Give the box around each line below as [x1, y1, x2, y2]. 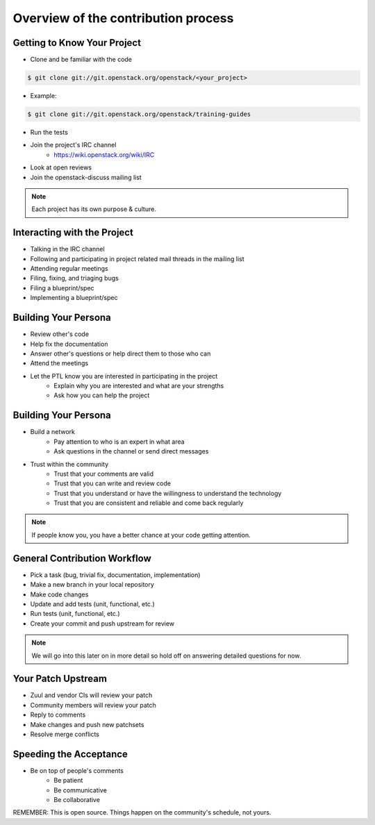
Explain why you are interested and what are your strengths [53, 382, 224, 390]
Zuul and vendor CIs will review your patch [30, 691, 153, 699]
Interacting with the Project [12, 226, 133, 239]
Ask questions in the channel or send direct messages [53, 447, 209, 456]
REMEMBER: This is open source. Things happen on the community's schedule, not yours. [12, 808, 272, 817]
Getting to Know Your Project [12, 37, 142, 49]
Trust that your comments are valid [53, 469, 154, 478]
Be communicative [53, 785, 107, 794]
